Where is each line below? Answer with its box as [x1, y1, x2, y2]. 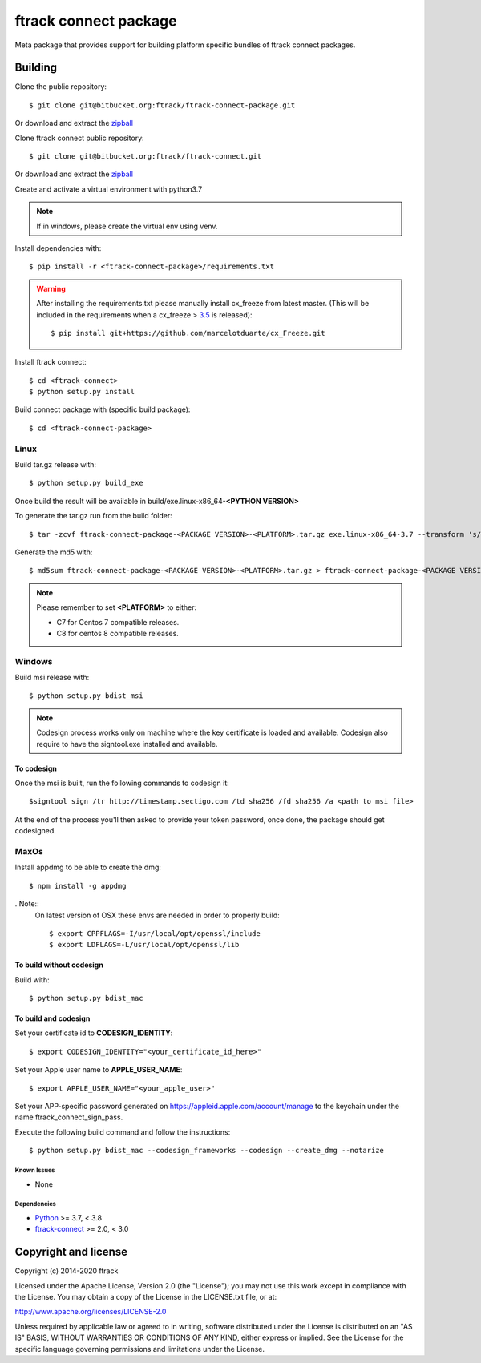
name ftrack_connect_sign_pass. [14, 1112, 123, 1122]
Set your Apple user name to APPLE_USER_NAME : [14, 1065, 183, 1075]
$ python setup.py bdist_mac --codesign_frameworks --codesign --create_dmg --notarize [29, 1146, 385, 1155]
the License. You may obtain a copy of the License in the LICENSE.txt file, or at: [14, 1292, 277, 1302]
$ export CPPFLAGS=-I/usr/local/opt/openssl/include [49, 929, 261, 938]
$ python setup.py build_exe [29, 478, 143, 488]
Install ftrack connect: [14, 357, 87, 367]
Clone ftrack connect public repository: [14, 133, 144, 143]
